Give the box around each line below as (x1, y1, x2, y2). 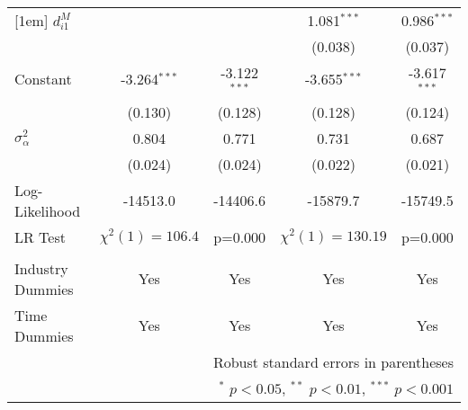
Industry (14, 257, 68, 279)
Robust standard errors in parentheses (212, 351, 454, 372)
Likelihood (14, 200, 81, 221)
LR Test (14, 226, 66, 247)
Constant (14, 68, 72, 90)
